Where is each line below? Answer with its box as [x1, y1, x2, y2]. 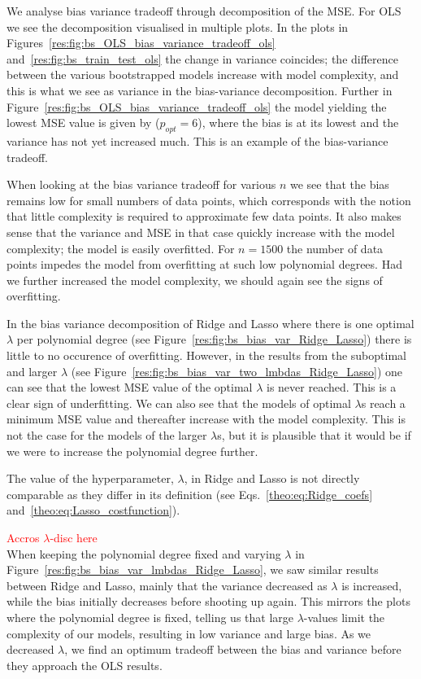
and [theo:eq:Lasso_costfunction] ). [7, 502, 180, 519]
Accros [7, 529, 40, 546]
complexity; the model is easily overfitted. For [7, 239, 235, 256]
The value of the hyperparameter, [7, 470, 174, 487]
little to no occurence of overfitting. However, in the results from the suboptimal [7, 347, 406, 364]
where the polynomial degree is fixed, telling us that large [7, 608, 293, 625]
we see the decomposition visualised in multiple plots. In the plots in [7, 18, 349, 35]
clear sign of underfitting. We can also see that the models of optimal [7, 394, 351, 411]
